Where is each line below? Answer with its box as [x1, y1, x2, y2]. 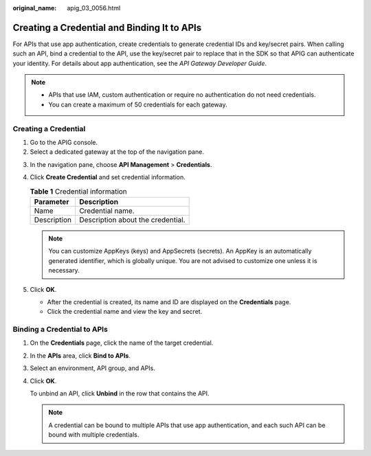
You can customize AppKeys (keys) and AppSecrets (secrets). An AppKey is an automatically [48, 247, 312, 255]
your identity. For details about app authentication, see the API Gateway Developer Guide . [12, 59, 267, 67]
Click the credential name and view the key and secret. [47, 308, 203, 316]
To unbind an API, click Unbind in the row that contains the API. [30, 389, 210, 398]
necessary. [48, 266, 80, 275]
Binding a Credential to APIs [12, 325, 108, 334]
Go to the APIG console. [30, 138, 98, 146]
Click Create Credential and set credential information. [30, 173, 185, 181]
